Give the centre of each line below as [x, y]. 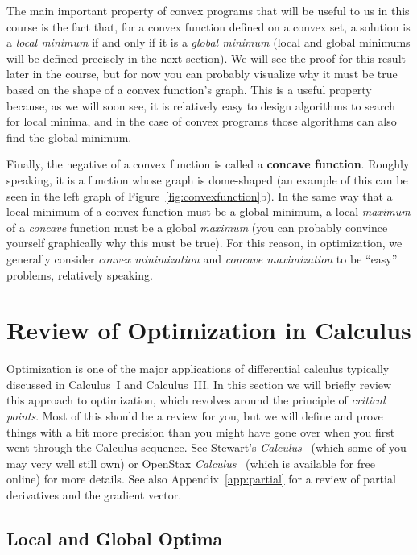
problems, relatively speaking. [80, 274]
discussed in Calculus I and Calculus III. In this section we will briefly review [199, 384]
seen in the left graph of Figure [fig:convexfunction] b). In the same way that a [200, 195]
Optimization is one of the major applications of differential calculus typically [198, 369]
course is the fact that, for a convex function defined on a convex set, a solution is [208, 26]
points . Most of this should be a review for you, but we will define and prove [195, 416]
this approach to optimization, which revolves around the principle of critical [196, 400]
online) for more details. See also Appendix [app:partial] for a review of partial [201, 479]
